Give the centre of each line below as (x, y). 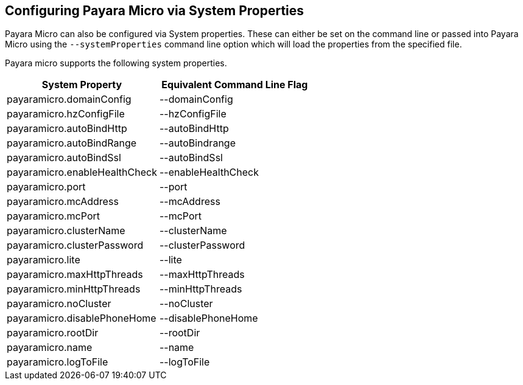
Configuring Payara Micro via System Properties (155, 11)
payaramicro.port (46, 187)
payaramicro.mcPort (53, 216)
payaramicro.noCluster (59, 304)
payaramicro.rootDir (53, 333)
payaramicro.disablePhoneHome (82, 318)
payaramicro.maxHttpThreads (75, 275)
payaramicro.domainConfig (69, 99)
